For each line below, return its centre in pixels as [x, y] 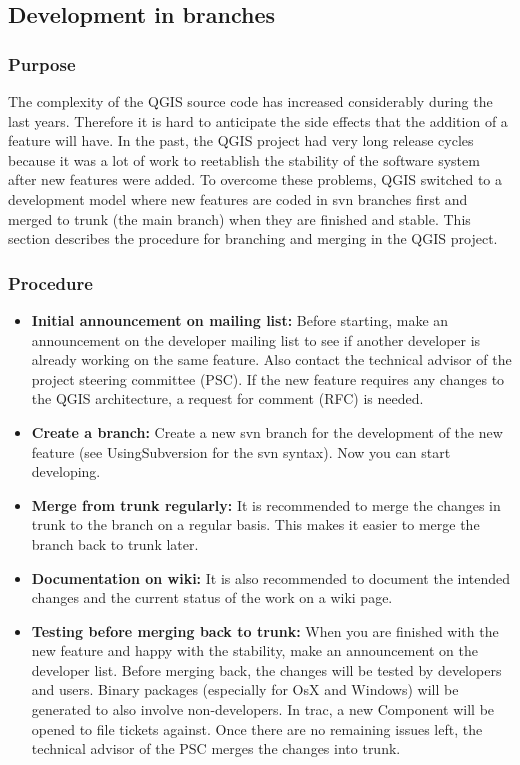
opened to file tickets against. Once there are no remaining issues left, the [257, 728]
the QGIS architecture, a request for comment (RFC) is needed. [227, 398]
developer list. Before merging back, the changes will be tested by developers [266, 669]
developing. [66, 471]
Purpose [42, 63]
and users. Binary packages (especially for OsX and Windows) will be [245, 689]
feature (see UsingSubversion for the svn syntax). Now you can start [241, 451]
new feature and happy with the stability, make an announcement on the [254, 650]
